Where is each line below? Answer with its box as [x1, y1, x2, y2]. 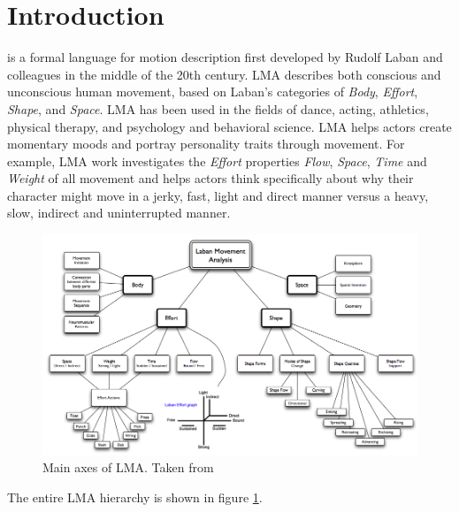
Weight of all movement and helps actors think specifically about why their [7, 169, 414, 187]
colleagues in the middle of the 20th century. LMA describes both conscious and [7, 65, 441, 83]
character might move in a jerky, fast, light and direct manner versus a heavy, [7, 186, 429, 204]
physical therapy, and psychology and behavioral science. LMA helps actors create [7, 117, 452, 135]
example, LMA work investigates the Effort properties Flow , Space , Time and [7, 151, 427, 170]
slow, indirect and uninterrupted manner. [7, 203, 231, 222]
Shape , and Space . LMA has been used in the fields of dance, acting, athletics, [7, 99, 429, 118]
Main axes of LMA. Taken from [42, 458, 214, 477]
